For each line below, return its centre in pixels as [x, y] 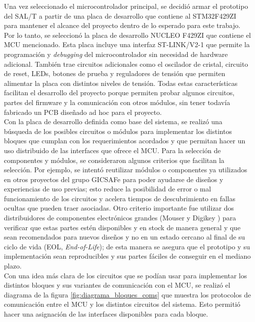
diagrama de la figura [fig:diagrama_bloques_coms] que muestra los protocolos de [127, 294]
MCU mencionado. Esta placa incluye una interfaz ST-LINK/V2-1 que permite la [127, 44]
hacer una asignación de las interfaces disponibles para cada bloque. [106, 314]
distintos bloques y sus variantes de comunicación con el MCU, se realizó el [117, 285]
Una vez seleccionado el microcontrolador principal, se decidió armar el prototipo [126, 6]
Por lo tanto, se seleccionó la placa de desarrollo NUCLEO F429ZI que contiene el [127, 35]
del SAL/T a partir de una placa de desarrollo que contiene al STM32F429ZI [120, 15]
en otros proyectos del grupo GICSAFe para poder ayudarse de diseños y [114, 179]
